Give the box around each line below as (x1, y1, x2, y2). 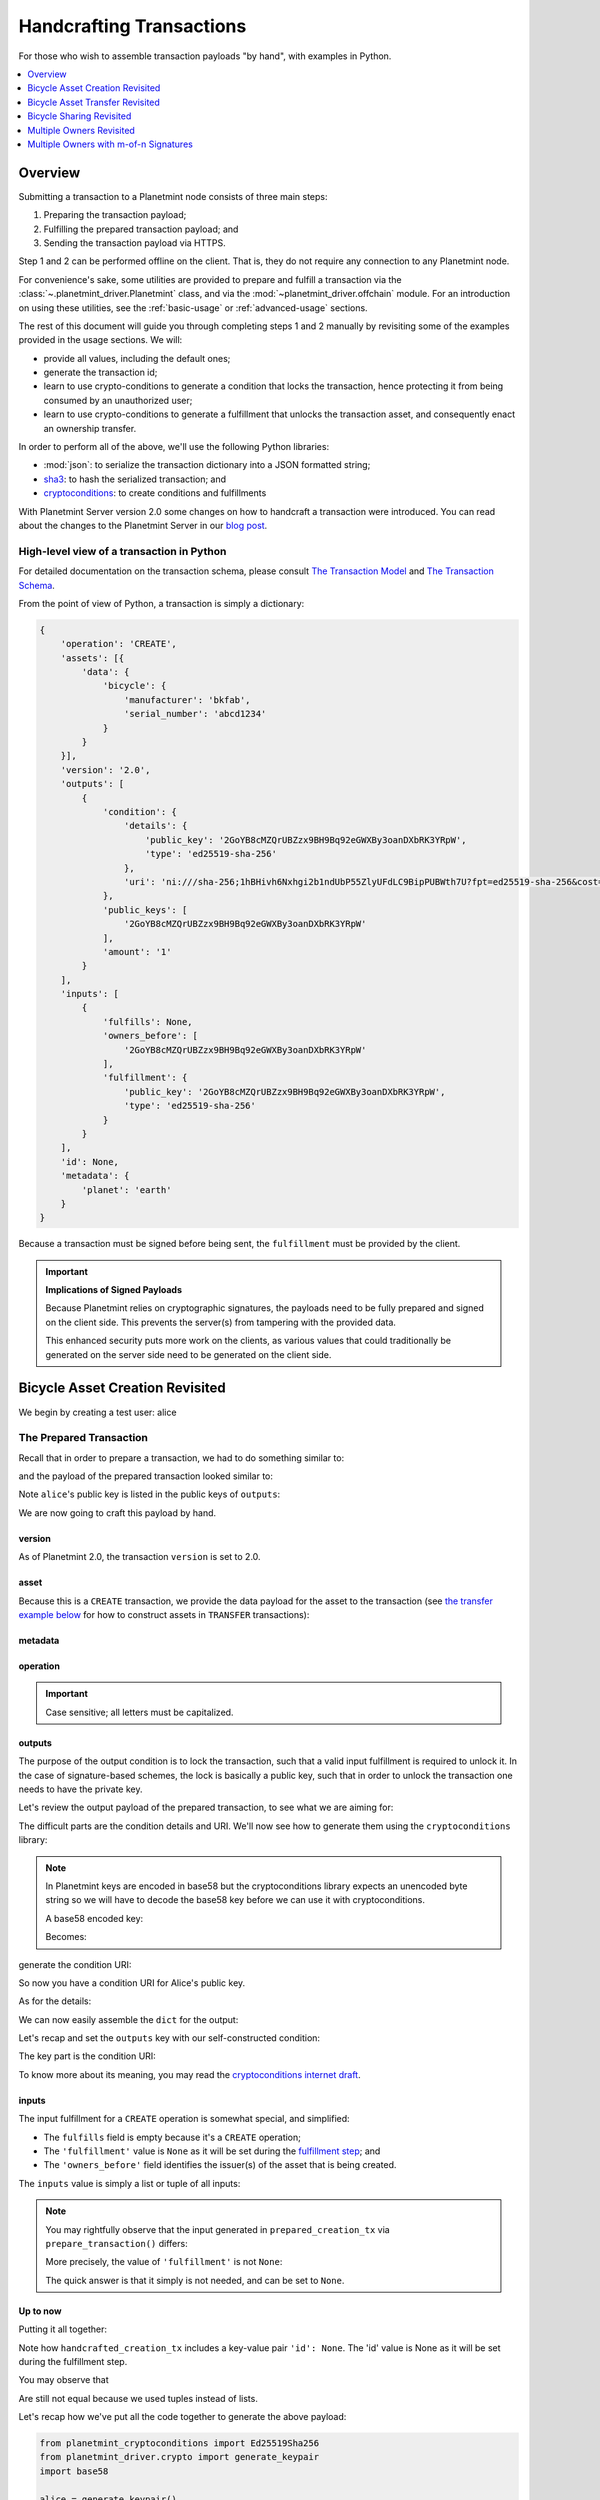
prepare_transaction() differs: (45, 2237, 189, 2249)
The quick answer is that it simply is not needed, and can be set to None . (45, 2274, 345, 2286)
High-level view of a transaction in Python (18, 544, 227, 558)
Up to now (18, 2305, 62, 2317)
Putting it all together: (18, 2323, 107, 2335)
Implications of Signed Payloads (45, 1284, 183, 1296)
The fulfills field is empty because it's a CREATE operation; (43, 2131, 302, 2143)
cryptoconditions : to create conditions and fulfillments (43, 487, 267, 499)
